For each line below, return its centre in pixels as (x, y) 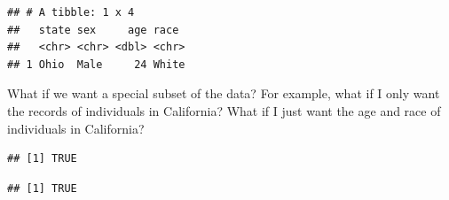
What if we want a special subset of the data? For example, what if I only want (224, 93)
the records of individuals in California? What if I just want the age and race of (224, 110)
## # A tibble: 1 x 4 (71, 12)
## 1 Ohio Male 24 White (96, 64)
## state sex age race (93, 30)
